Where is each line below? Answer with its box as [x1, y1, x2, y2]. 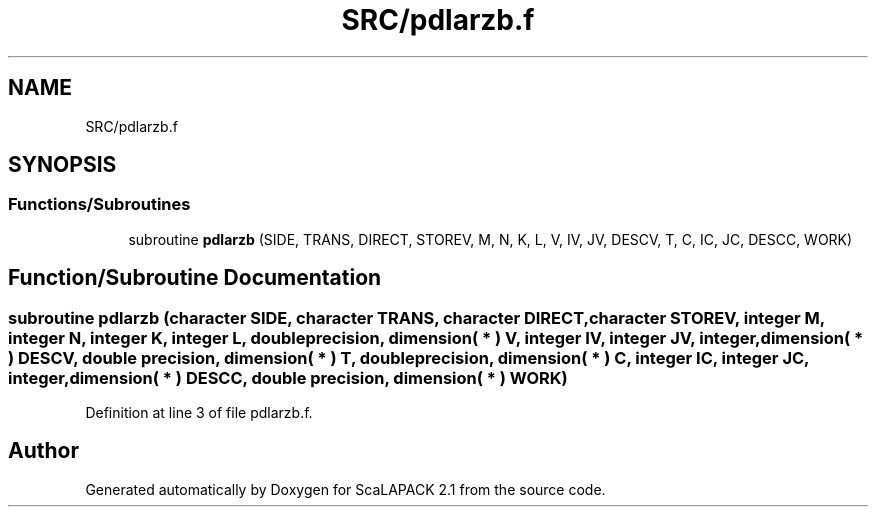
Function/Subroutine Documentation [8, 265, 382, 291]
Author [8, 438, 79, 464]
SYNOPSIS [8, 152, 117, 178]
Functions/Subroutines [8, 194, 191, 215]
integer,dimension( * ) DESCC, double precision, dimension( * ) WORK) [8, 367, 568, 388]
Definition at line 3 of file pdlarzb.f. [85, 404, 313, 422]
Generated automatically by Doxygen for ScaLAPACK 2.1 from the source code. [85, 480, 606, 498]
